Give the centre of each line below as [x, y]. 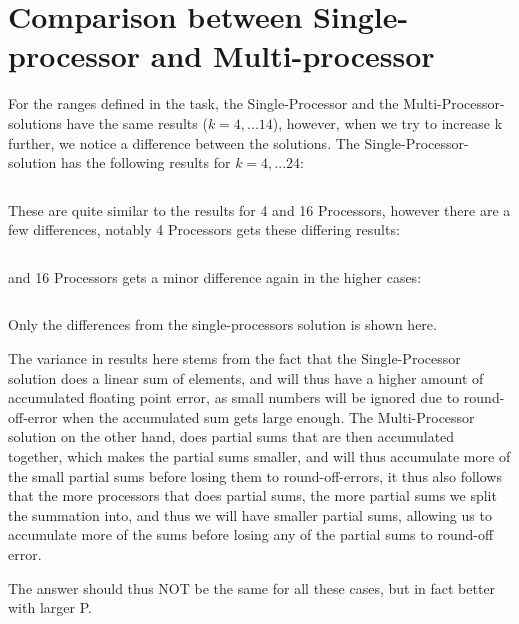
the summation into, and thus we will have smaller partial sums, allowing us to [250, 514]
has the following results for [145, 162]
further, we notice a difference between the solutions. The [184, 142]
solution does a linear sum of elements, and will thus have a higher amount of [246, 377]
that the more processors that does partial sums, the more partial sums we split [252, 495]
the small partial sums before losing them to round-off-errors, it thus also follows [255, 475]
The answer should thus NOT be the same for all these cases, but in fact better [252, 587]
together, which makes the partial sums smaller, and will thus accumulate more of [259, 456]
